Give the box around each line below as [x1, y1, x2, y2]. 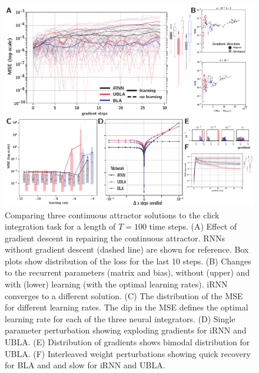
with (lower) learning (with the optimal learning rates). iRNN [5, 278, 228, 290]
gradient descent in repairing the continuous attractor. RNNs [5, 231, 225, 244]
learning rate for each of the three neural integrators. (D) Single [5, 312, 235, 325]
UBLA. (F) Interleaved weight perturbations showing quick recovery [5, 347, 251, 359]
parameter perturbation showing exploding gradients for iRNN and [5, 324, 247, 336]
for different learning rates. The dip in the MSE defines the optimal [5, 301, 248, 313]
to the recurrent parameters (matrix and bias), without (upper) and [5, 266, 250, 279]
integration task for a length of [5, 220, 116, 233]
